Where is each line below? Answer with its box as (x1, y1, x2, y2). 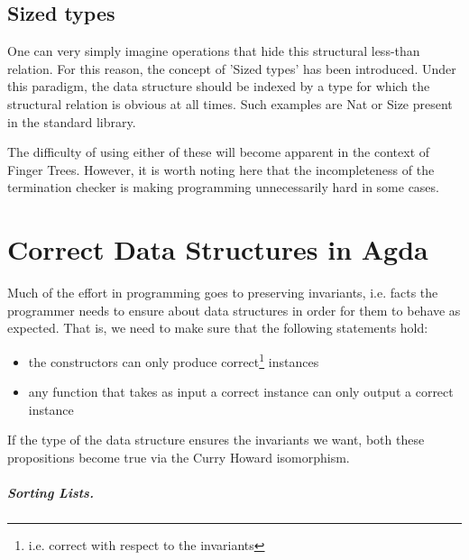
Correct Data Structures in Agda (7, 231, 428, 268)
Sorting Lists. (7, 483, 94, 502)
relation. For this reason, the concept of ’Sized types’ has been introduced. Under (7, 59, 456, 78)
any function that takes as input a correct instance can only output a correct (28, 382, 454, 401)
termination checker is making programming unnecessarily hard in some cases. (7, 178, 439, 197)
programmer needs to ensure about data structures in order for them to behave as (7, 300, 461, 319)
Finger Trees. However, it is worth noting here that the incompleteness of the (7, 160, 435, 179)
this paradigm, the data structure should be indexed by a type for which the (7, 77, 430, 96)
